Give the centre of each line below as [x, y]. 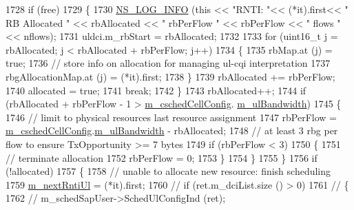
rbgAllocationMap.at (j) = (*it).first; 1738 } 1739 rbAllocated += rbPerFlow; [170, 76]
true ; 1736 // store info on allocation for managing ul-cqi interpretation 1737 [168, 63]
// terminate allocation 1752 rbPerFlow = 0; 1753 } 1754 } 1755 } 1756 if [162, 157]
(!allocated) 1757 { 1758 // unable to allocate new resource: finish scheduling [168, 171]
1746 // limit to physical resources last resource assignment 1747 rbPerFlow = [171, 117]
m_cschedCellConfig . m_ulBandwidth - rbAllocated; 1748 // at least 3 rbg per [172, 130]
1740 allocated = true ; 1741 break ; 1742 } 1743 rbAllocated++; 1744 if [156, 90]
